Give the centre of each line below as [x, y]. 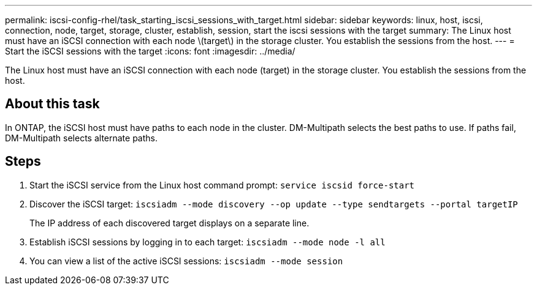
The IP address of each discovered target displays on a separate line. [169, 223]
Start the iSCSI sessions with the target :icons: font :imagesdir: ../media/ [150, 51]
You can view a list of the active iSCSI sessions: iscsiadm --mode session [186, 261]
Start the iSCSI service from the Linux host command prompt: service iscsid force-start [222, 185]
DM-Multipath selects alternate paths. [81, 138]
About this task [52, 104]
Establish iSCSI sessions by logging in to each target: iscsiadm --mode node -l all [208, 242]
